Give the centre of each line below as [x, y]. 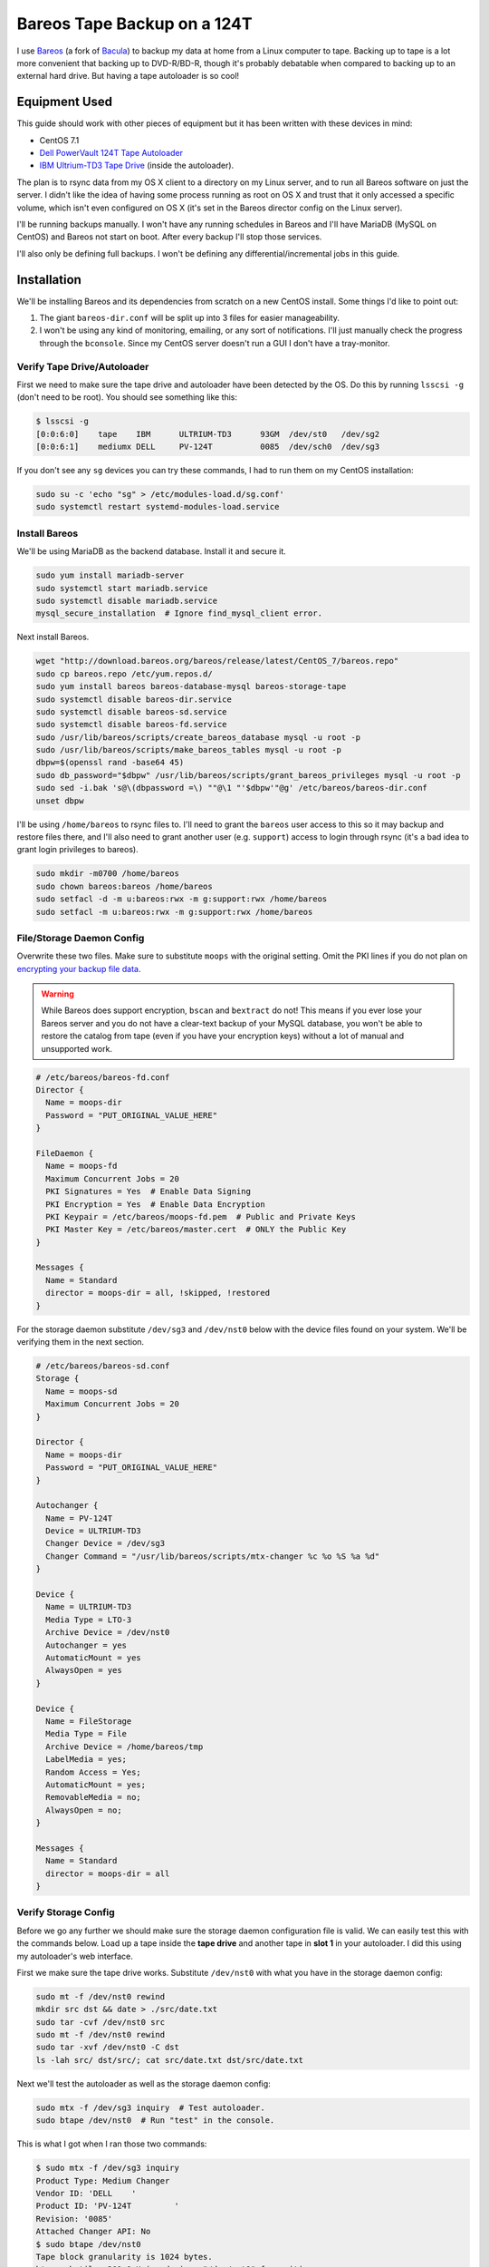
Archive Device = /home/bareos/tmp [125, 1746]
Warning [58, 994]
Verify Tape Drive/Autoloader [83, 366]
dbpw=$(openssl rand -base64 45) [110, 763]
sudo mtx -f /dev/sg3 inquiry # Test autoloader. [151, 2107]
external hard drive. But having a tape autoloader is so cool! [128, 76]
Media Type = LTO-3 [89, 1620]
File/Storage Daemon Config [81, 938]
